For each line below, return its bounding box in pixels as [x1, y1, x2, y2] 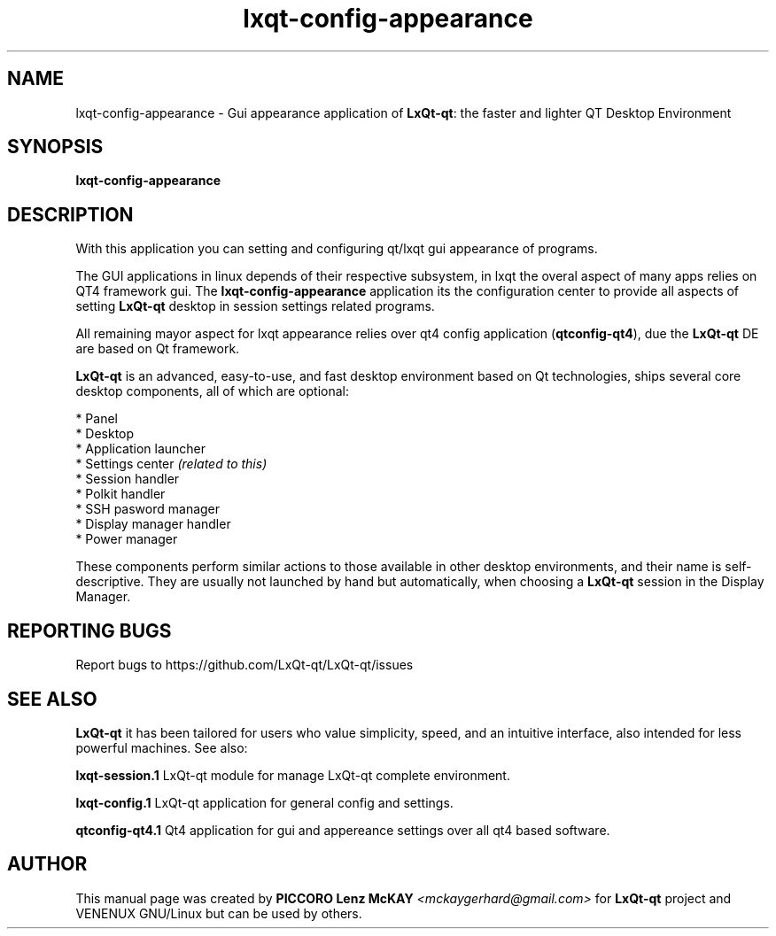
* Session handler [75, 471, 180, 487]
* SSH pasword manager [75, 501, 221, 517]
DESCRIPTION [7, 203, 134, 226]
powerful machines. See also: [75, 739, 248, 755]
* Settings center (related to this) [75, 456, 268, 472]
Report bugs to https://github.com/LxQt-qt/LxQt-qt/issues [75, 657, 414, 673]
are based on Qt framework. [75, 341, 240, 357]
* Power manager [75, 531, 178, 547]
